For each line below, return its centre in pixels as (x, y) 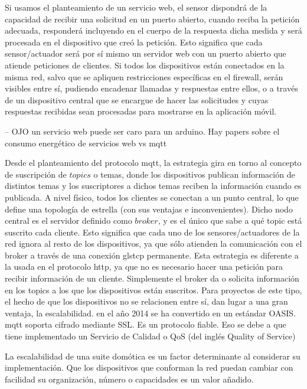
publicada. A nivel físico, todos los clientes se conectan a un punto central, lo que (152, 197)
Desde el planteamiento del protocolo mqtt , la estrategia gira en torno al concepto (153, 163)
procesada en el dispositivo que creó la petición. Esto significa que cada (134, 42)
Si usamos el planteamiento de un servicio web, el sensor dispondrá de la (136, 7)
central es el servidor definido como (68, 220)
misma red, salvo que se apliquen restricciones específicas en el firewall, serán (144, 76)
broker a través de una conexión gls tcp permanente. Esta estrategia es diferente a (152, 255)
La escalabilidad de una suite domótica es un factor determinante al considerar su (153, 356)
